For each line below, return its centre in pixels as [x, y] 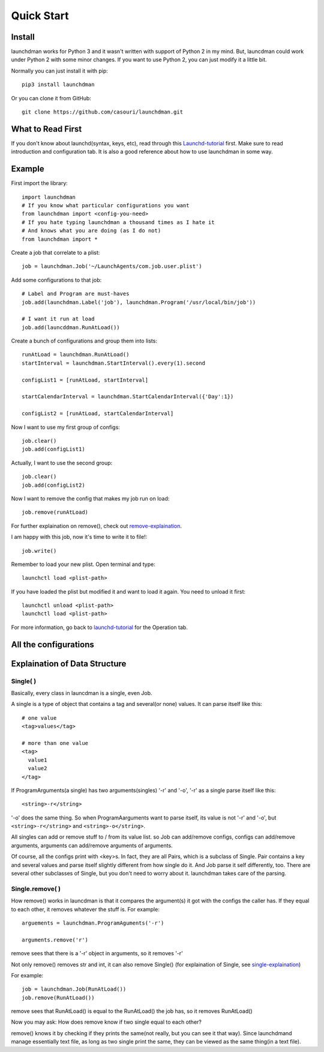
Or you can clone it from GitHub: [51, 98]
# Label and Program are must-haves [76, 294]
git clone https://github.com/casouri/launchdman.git [102, 112]
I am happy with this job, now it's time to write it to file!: [79, 537]
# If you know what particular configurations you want [106, 205]
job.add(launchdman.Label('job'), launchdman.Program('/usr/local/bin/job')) [139, 302]
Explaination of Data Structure [69, 664]
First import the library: [40, 183]
